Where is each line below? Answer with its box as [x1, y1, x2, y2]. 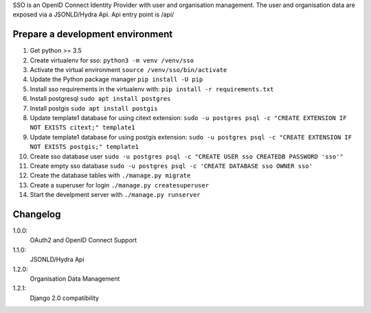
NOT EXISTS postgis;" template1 [30, 143, 139, 151]
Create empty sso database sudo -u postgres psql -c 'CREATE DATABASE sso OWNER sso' [30, 161, 313, 170]
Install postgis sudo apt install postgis [30, 104, 158, 113]
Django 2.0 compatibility [30, 294, 100, 302]
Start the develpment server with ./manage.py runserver [30, 191, 201, 199]
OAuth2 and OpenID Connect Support [30, 236, 137, 244]
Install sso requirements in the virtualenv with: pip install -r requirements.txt [30, 84, 274, 93]
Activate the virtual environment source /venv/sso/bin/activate [30, 66, 227, 74]
